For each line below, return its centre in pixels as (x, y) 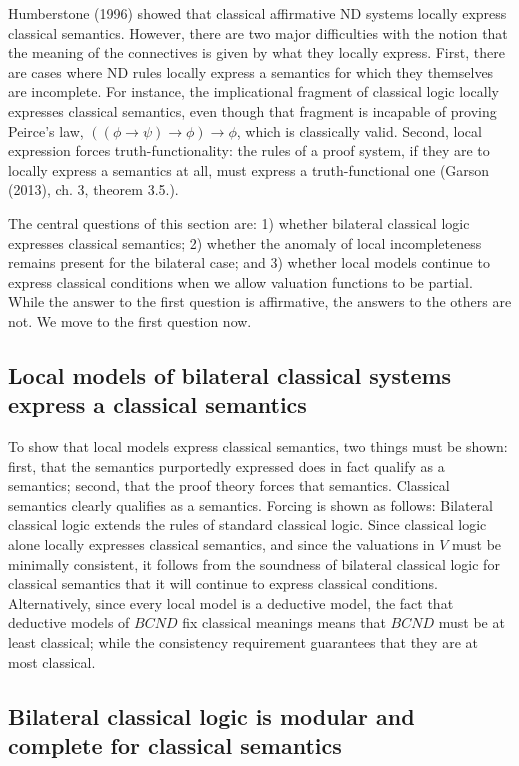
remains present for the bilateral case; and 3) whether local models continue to (249, 262)
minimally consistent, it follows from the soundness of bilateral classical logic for (254, 563)
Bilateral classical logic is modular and (211, 715)
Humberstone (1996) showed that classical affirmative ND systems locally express (257, 13)
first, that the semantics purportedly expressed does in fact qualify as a (226, 465)
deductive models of (69, 622)
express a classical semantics (157, 404)
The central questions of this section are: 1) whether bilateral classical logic (239, 222)
